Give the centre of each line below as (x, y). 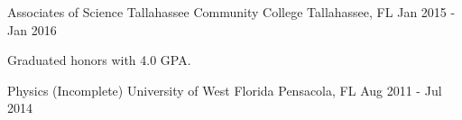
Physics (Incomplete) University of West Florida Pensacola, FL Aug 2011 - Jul (225, 90)
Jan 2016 (32, 29)
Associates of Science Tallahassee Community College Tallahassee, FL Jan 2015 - (231, 12)
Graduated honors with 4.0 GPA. (99, 60)
